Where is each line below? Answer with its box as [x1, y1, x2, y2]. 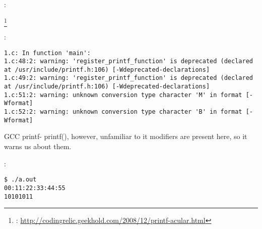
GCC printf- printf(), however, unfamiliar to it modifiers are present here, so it [4, 131, 247, 142]
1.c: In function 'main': [4, 49, 91, 57]
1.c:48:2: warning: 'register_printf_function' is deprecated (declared [4, 58, 253, 65]
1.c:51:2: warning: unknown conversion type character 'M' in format [4, 91, 242, 99]
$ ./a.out [4, 176, 37, 184]
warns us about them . [4, 141, 72, 152]
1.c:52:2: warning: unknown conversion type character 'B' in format [4, 108, 242, 116]
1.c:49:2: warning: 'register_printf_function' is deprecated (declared [4, 74, 253, 82]
